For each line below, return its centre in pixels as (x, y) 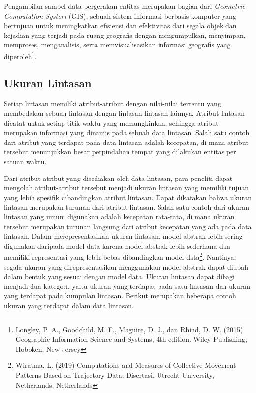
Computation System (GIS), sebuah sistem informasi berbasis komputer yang (120, 16)
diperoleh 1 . (20, 55)
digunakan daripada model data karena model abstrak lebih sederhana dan (117, 245)
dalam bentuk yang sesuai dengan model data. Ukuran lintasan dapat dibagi (119, 276)
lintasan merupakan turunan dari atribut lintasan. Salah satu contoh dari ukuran (127, 207)
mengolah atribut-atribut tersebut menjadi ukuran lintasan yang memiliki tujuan (127, 188)
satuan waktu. (25, 161)
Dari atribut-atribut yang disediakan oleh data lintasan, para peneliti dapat (118, 178)
